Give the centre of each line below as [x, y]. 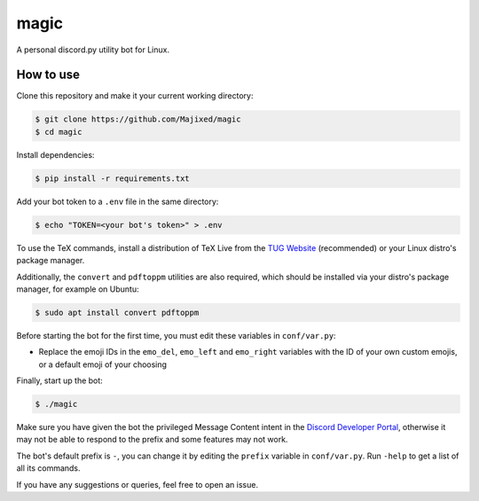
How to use [48, 75]
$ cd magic [59, 132]
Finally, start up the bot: [60, 380]
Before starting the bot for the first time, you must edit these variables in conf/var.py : [176, 335]
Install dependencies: [55, 154]
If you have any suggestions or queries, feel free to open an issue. [137, 484]
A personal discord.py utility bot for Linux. [93, 50]
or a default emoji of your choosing [103, 364]
